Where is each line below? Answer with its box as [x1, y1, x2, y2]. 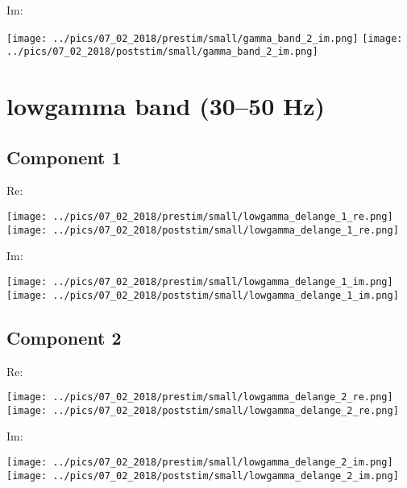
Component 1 [6, 144, 122, 169]
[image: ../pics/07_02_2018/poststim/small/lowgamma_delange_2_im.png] [6, 469, 399, 482]
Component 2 [6, 325, 122, 349]
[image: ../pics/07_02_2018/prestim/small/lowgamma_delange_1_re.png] [6, 211, 393, 223]
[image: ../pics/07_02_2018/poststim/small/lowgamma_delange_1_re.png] [6, 224, 399, 236]
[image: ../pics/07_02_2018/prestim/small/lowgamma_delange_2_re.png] [6, 391, 393, 403]
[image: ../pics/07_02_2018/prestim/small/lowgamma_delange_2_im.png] [6, 457, 393, 468]
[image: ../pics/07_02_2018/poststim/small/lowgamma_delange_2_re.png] [6, 404, 399, 416]
